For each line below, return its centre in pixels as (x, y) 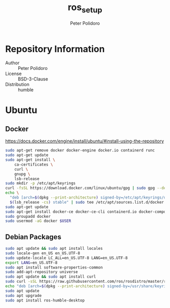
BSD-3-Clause (33, 79)
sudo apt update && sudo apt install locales (54, 249)
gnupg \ (22, 174)
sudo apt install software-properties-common (54, 267)
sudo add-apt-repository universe (42, 272)
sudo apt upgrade (24, 295)
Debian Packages (33, 237)
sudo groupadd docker (28, 216)
